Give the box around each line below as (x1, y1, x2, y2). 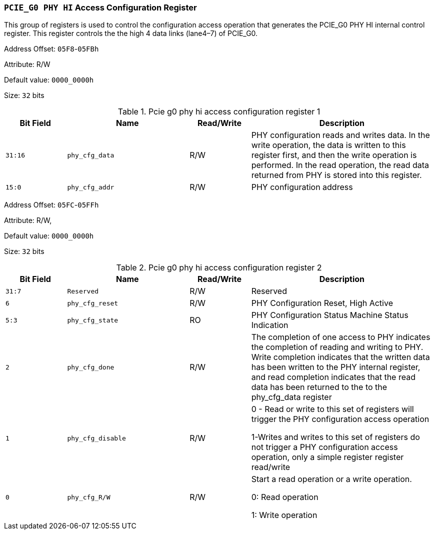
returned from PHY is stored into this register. (251, 170, 422, 180)
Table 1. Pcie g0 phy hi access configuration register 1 (117, 106, 320, 117)
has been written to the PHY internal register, (251, 362, 420, 372)
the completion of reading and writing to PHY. (251, 342, 423, 352)
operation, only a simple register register (251, 452, 404, 462)
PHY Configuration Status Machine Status (251, 310, 408, 320)
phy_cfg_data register (251, 392, 332, 402)
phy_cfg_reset (67, 299, 118, 307)
